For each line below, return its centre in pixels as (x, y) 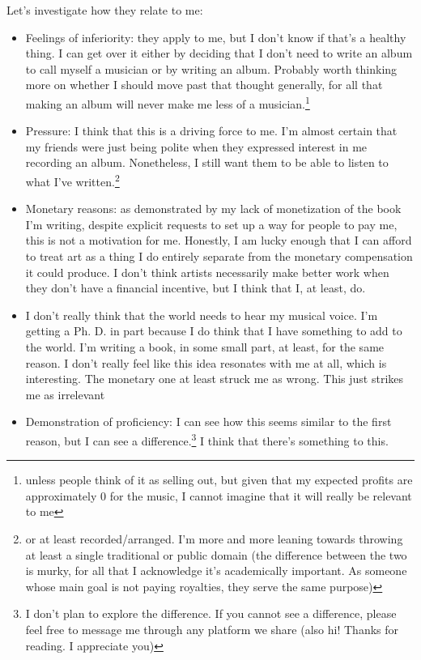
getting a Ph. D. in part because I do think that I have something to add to (214, 331)
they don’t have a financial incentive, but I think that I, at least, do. (196, 288)
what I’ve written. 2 (72, 180)
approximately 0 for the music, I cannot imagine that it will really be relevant (219, 495)
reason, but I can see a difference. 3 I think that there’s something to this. (207, 439)
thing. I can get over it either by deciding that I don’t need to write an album (219, 53)
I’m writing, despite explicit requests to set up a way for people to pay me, (211, 224)
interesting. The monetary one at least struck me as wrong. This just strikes (215, 379)
